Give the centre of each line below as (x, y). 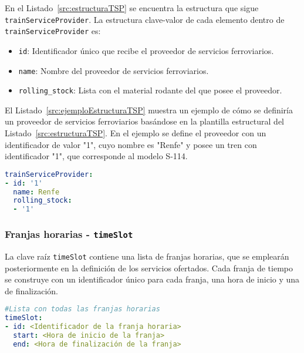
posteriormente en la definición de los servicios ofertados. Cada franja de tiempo (149, 268)
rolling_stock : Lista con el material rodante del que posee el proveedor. (150, 90)
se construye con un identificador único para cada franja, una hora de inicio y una (152, 279)
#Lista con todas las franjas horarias (82, 309)
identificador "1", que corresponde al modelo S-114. (96, 156)
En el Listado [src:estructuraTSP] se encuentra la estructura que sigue (132, 8)
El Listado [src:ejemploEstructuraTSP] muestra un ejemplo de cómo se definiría (149, 110)
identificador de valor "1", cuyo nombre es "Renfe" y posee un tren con (131, 144)
